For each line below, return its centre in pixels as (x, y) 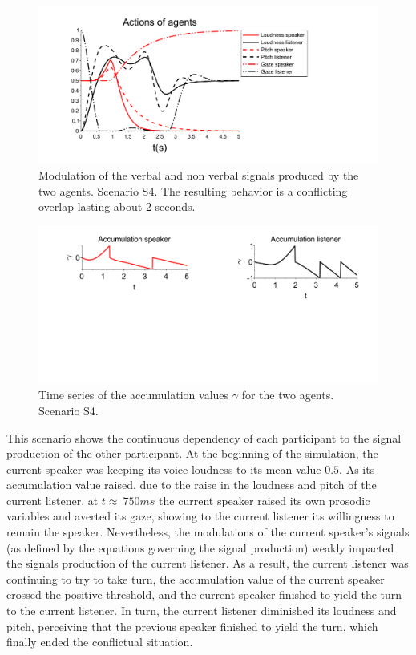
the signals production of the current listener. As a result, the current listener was (208, 563)
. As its (357, 469)
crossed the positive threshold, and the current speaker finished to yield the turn (204, 594)
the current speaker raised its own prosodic (265, 500)
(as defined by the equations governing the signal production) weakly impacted (200, 547)
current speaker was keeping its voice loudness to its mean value (164, 469)
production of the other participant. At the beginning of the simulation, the (192, 453)
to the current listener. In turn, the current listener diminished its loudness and (202, 611)
